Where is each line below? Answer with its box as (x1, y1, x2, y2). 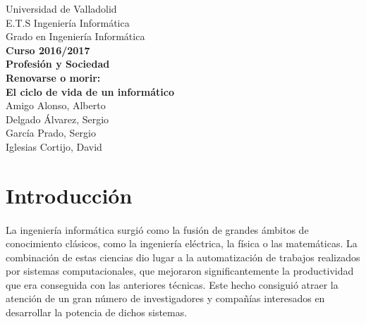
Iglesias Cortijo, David (6, 139, 102, 154)
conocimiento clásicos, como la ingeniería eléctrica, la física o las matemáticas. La (6, 236, 358, 251)
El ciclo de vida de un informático (6, 84, 174, 99)
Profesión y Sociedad (6, 56, 110, 71)
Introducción (6, 180, 133, 209)
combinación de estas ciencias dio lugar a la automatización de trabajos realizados (6, 249, 360, 264)
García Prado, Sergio (6, 125, 96, 140)
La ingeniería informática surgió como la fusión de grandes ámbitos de (6, 222, 309, 237)
